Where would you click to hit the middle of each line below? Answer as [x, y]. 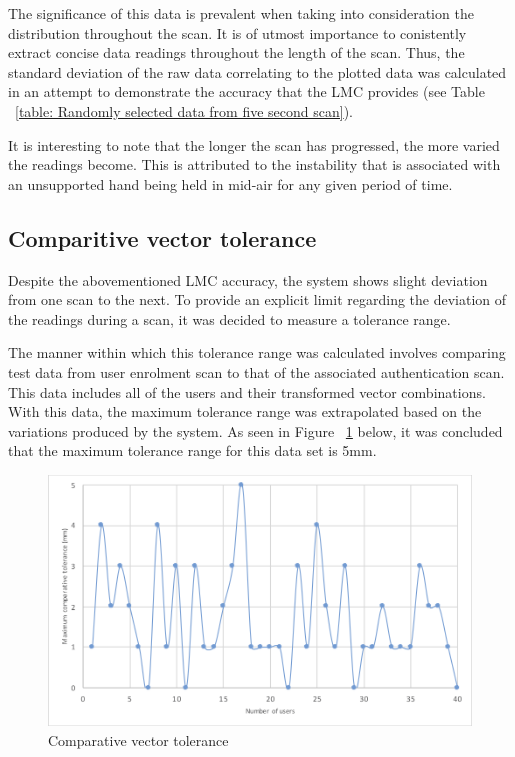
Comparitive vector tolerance [162, 237]
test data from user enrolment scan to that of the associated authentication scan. [256, 371]
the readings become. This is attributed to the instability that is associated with [254, 164]
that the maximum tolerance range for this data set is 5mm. [192, 450]
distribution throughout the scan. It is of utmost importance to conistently [237, 32]
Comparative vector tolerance [138, 739]
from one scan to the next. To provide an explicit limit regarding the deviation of [257, 299]
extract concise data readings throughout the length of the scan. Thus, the [236, 52]
